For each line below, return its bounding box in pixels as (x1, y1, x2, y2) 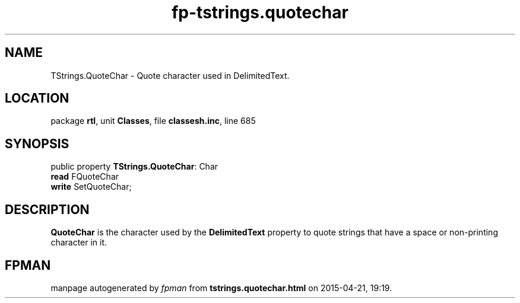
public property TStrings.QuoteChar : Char (50, 161, 218, 172)
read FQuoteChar (50, 171, 119, 182)
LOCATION (5, 91, 69, 106)
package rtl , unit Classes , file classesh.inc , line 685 (50, 116, 256, 126)
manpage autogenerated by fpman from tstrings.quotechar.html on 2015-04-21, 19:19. (50, 282, 392, 293)
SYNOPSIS (5, 136, 69, 151)
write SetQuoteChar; (50, 181, 132, 192)
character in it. (50, 237, 107, 248)
